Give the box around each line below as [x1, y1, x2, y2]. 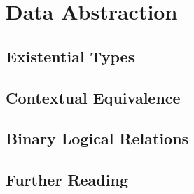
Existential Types [6, 45, 135, 67]
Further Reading [6, 169, 128, 190]
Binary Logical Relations [6, 127, 189, 149]
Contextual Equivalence [6, 86, 181, 108]
